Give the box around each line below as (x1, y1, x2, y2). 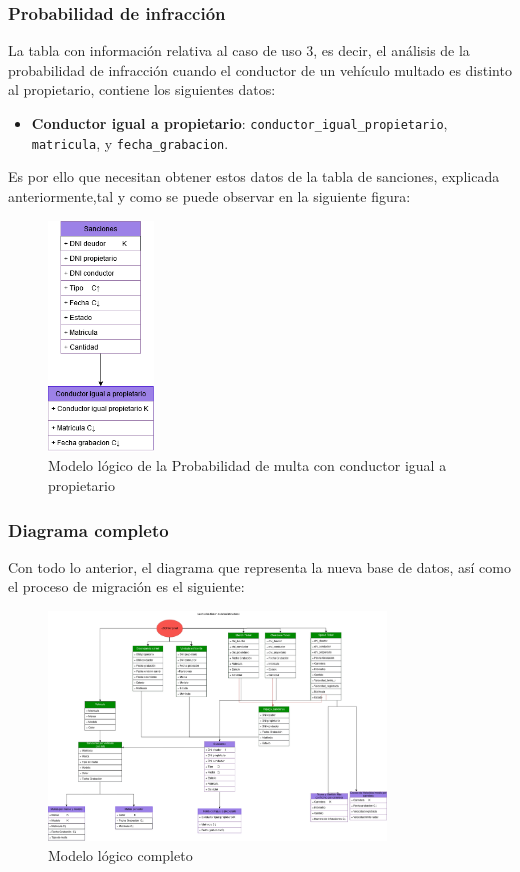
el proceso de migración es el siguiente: (8, 576, 245, 597)
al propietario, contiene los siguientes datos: (8, 79, 276, 100)
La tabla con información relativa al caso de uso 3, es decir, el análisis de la (8, 40, 470, 61)
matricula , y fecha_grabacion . (31, 132, 229, 153)
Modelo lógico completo (48, 844, 193, 865)
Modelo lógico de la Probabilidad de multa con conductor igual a (48, 455, 447, 476)
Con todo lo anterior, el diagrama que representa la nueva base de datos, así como (8, 556, 511, 577)
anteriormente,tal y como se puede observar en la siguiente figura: (8, 185, 411, 206)
